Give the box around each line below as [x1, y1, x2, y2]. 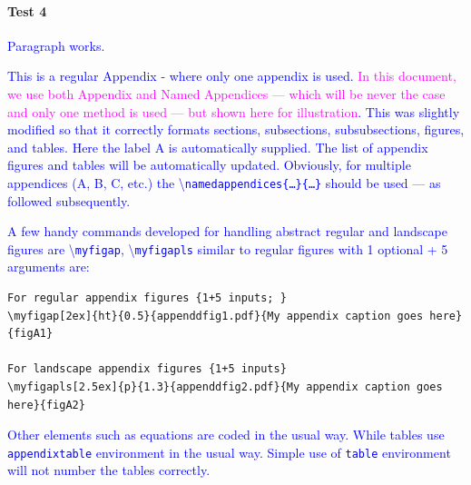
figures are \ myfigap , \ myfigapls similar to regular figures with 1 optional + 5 [7, 239, 448, 258]
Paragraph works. [7, 35, 105, 54]
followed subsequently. [7, 191, 131, 210]
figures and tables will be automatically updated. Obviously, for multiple [7, 155, 411, 174]
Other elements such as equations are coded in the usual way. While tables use [7, 425, 445, 444]
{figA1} [7, 327, 54, 341]
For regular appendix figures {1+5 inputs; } [7, 292, 287, 305]
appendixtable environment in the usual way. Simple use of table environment [7, 442, 451, 461]
